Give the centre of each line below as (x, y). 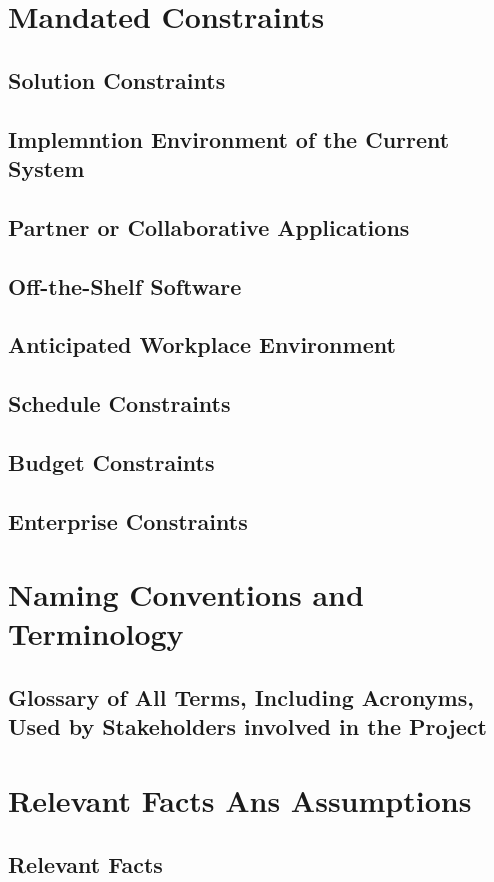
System (46, 167)
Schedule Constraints (119, 403)
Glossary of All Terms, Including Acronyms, (241, 696)
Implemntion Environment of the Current (229, 138)
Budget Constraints (111, 461)
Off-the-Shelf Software (125, 285)
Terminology (96, 633)
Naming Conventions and (186, 594)
